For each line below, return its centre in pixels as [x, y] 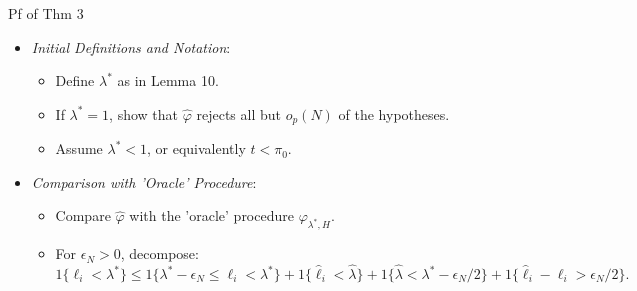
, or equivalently [196, 148]
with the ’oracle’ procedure [211, 215]
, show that [144, 113]
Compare [83, 215]
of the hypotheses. [394, 113]
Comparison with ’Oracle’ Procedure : [144, 181]
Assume [79, 148]
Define [75, 80]
